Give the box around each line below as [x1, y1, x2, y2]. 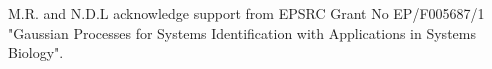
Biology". [8, 42, 64, 63]
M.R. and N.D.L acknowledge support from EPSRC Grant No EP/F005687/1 [8, 3, 485, 23]
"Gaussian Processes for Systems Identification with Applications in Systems [8, 22, 476, 43]
